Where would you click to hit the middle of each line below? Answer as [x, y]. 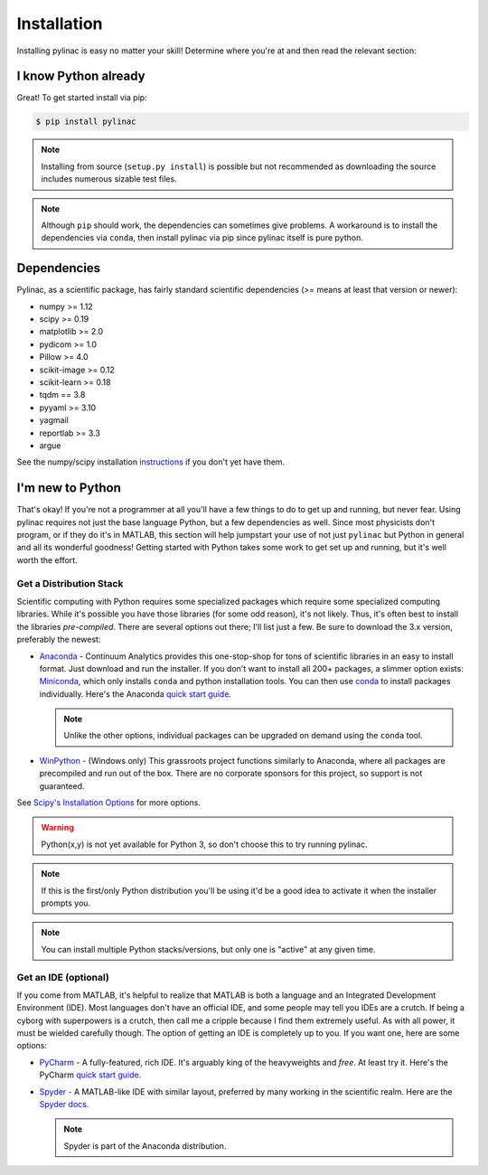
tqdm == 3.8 [62, 395]
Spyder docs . [64, 1104]
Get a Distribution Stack [70, 583]
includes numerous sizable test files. [109, 179]
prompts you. [66, 903]
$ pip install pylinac [86, 122]
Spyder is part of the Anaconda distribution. [145, 1146]
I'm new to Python [69, 488]
